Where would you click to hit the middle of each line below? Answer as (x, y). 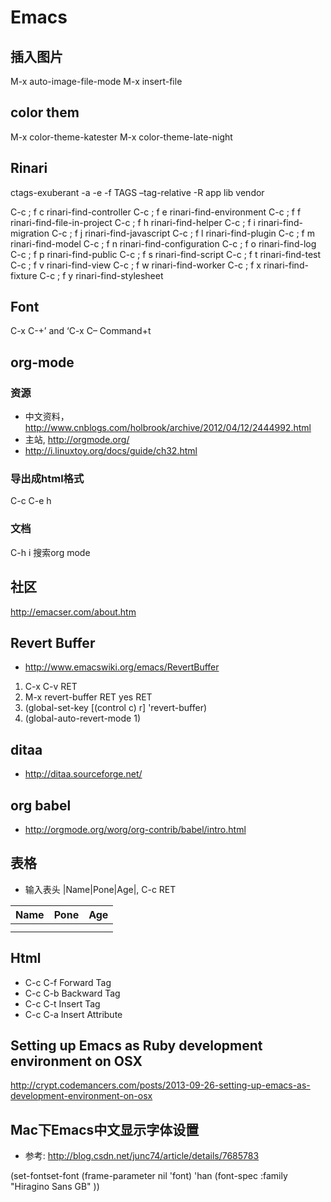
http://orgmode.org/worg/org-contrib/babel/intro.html (135, 829)
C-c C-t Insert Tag (62, 1003)
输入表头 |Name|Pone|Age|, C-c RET (100, 889)
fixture (24, 275)
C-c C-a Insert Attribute (73, 1014)
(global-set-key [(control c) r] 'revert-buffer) (116, 708)
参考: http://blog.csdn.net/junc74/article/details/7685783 (142, 1156)
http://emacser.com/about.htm (73, 612)
